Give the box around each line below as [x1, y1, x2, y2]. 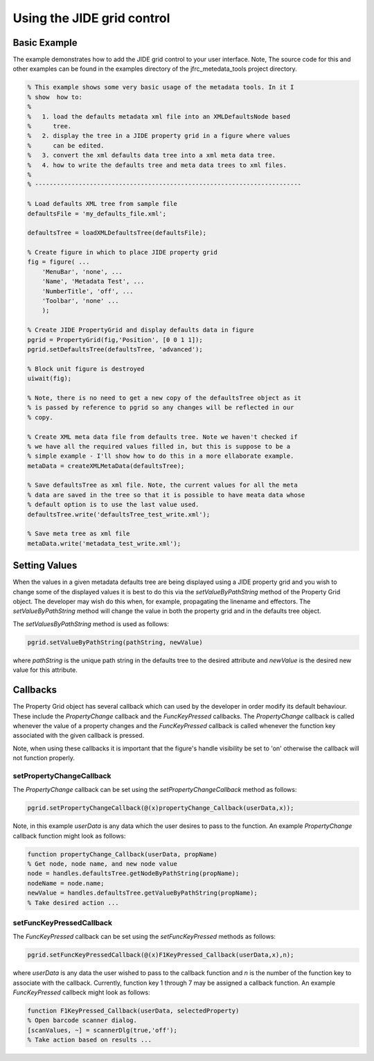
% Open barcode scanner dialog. [27, 1017, 138, 1024]
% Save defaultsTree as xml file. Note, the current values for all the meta [27, 481, 298, 489]
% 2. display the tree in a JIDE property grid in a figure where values [27, 132, 291, 140]
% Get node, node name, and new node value [27, 860, 178, 868]
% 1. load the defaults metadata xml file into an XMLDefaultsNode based [27, 112, 291, 121]
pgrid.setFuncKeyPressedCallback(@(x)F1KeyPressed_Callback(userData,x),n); [27, 951, 294, 959]
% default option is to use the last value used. [27, 501, 199, 509]
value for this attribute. [12, 666, 78, 674]
